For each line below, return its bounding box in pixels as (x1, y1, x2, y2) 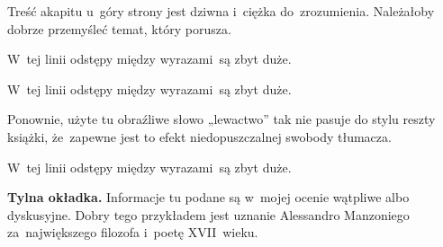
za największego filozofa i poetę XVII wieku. (7, 223, 258, 242)
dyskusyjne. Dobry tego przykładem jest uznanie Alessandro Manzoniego (7, 205, 410, 224)
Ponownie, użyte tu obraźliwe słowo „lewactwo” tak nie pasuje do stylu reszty (7, 110, 436, 128)
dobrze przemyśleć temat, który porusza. (7, 19, 231, 38)
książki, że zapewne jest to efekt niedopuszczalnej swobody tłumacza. (7, 127, 392, 146)
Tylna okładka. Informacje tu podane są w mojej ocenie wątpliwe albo (7, 188, 410, 207)
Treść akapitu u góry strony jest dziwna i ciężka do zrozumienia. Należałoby (7, 2, 435, 20)
